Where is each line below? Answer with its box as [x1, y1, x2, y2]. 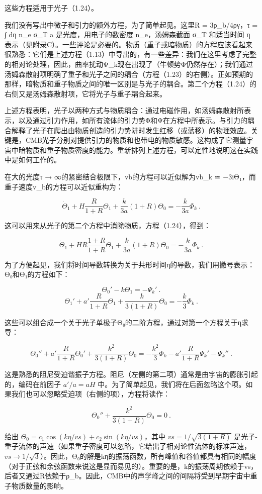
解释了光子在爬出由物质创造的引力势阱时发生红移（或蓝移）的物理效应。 [11, 125, 251, 135]
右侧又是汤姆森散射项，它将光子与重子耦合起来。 [5, 88, 166, 98]
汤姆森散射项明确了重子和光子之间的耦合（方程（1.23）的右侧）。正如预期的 [5, 68, 253, 79]
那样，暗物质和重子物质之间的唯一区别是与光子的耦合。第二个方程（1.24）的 [5, 78, 256, 89]
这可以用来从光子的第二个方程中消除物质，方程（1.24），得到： [5, 220, 211, 231]
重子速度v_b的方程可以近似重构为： [5, 181, 123, 191]
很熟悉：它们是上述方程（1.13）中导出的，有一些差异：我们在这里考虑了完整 [5, 49, 256, 59]
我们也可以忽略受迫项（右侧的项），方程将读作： [11, 388, 170, 399]
